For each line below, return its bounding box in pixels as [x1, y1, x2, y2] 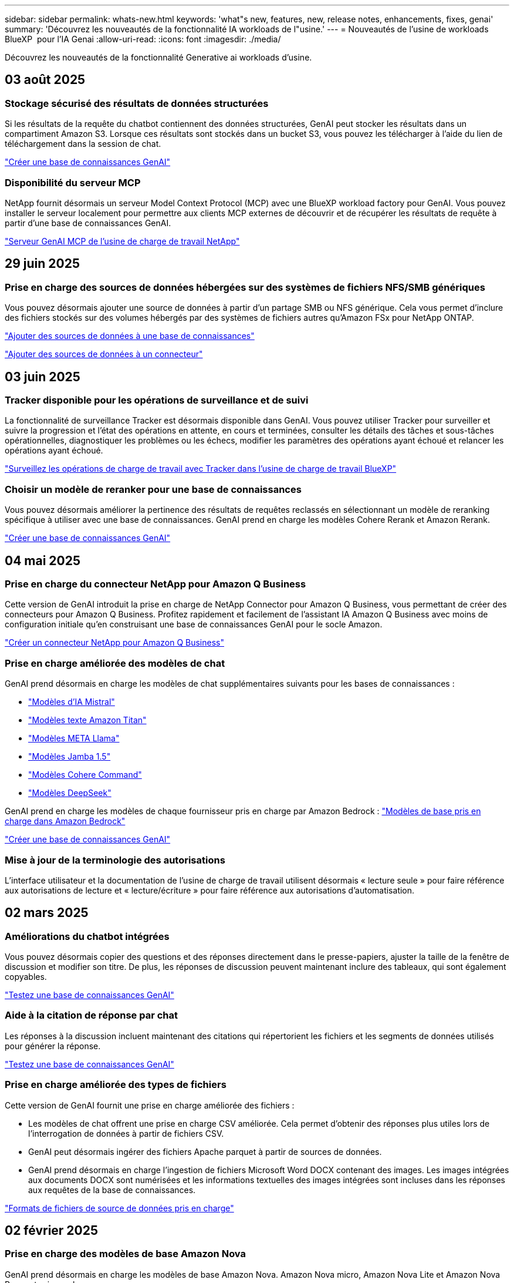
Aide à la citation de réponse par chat [5, 1009, 178, 1022]
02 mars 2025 [5, 905, 89, 921]
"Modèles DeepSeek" [28, 788, 111, 798]
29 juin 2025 [5, 256, 80, 271]
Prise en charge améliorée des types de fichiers [5, 1079, 226, 1091]
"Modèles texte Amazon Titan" [28, 715, 147, 726]
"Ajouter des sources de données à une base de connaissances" [5, 331, 255, 341]
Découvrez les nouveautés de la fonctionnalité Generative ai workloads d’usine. [5, 52, 312, 62]
